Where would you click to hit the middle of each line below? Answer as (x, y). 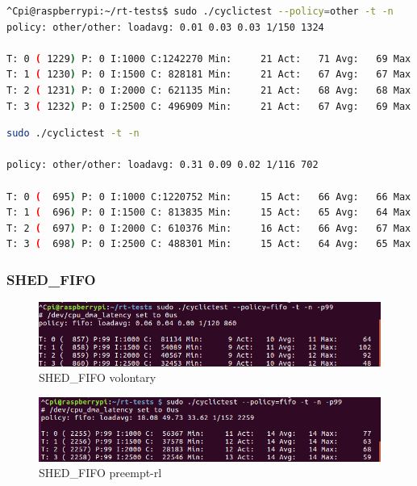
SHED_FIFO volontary (98, 377)
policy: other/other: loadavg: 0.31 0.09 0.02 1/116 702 (163, 165)
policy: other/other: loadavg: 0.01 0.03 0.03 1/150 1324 (165, 27)
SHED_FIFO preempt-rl (100, 473)
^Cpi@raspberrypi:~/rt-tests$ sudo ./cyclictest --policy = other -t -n (200, 11)
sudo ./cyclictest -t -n (73, 134)
